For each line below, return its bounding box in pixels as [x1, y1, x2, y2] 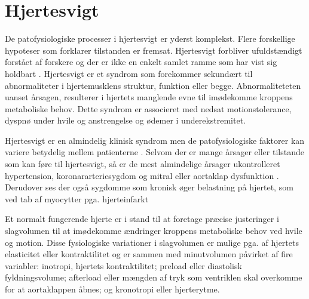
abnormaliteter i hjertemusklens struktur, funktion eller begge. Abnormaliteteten [5, 79, 301, 91]
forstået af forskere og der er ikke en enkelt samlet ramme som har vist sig [5, 56, 277, 68]
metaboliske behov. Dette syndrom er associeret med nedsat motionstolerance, [5, 102, 292, 115]
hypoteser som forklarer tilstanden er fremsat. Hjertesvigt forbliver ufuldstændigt [5, 44, 302, 56]
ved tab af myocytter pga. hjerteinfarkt [5, 192, 149, 205]
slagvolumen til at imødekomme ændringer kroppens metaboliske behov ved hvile [5, 224, 302, 237]
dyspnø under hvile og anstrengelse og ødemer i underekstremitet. [5, 114, 246, 127]
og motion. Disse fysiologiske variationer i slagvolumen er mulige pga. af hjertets [5, 236, 299, 248]
